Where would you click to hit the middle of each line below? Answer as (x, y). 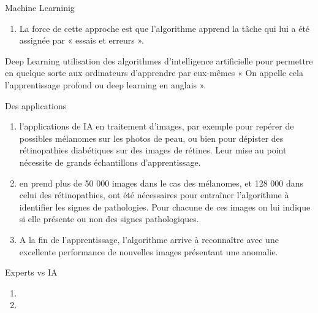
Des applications (36, 105)
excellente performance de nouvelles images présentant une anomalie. (149, 251)
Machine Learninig (40, 7)
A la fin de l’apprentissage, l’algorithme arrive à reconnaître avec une (149, 239)
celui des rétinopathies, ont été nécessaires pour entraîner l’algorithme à (154, 195)
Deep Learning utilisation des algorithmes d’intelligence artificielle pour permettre (159, 60)
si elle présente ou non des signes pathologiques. (109, 219)
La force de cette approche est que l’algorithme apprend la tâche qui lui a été (165, 28)
